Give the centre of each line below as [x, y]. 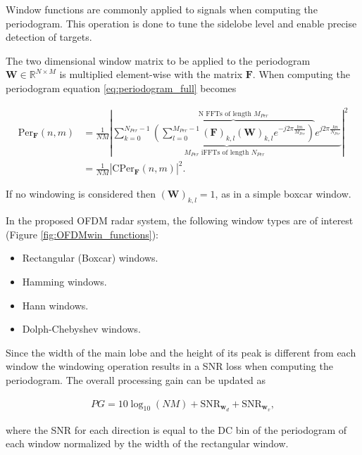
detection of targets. [49, 37]
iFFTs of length [225, 152]
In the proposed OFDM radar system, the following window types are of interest [180, 220]
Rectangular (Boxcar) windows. [90, 258]
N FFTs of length [225, 114]
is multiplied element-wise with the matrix [151, 74]
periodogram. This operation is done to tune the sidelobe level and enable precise [181, 23]
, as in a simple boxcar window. [283, 194]
